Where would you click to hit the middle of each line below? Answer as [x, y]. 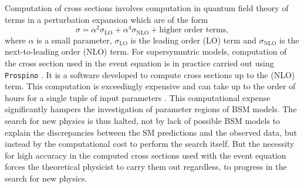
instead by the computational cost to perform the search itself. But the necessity [150, 144]
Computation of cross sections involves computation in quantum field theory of [147, 8]
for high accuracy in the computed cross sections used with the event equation [146, 155]
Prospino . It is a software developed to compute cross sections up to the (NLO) [150, 74]
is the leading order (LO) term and [193, 40]
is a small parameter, [74, 40]
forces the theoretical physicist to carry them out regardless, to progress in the [146, 167]
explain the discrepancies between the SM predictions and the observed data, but [151, 132]
